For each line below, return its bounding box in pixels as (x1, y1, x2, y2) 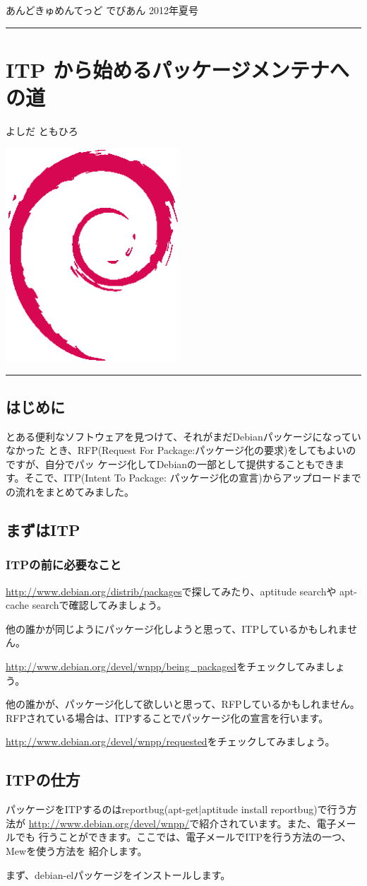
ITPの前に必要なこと (6, 556, 121, 573)
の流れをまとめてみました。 (6, 484, 134, 499)
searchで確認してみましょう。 (32, 598, 167, 612)
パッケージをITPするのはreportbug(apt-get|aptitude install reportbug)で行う (6, 802, 347, 817)
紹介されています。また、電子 (199, 815, 337, 830)
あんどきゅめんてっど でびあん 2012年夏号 (6, 3, 198, 17)
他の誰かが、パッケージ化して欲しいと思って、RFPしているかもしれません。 (6, 696, 360, 711)
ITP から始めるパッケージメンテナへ (6, 54, 349, 83)
